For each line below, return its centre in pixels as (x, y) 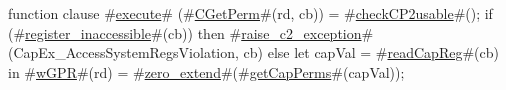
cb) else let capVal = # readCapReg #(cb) (371, 52)
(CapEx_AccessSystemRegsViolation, (123, 52)
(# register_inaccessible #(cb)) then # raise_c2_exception (185, 32)
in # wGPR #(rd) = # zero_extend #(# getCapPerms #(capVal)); (206, 71)
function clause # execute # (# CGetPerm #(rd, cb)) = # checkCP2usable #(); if (250, 13)
